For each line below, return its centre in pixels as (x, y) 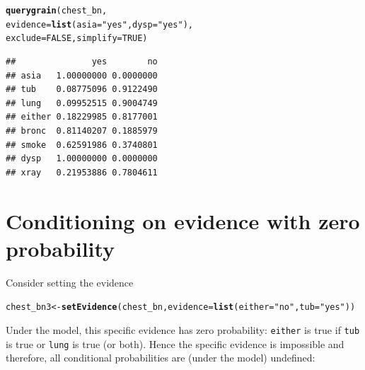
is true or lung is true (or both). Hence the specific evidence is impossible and (175, 343)
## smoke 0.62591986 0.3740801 (82, 145)
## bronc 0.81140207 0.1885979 (82, 131)
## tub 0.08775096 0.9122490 (82, 89)
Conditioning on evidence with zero (183, 220)
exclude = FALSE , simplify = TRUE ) (77, 39)
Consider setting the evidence (70, 282)
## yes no (82, 61)
